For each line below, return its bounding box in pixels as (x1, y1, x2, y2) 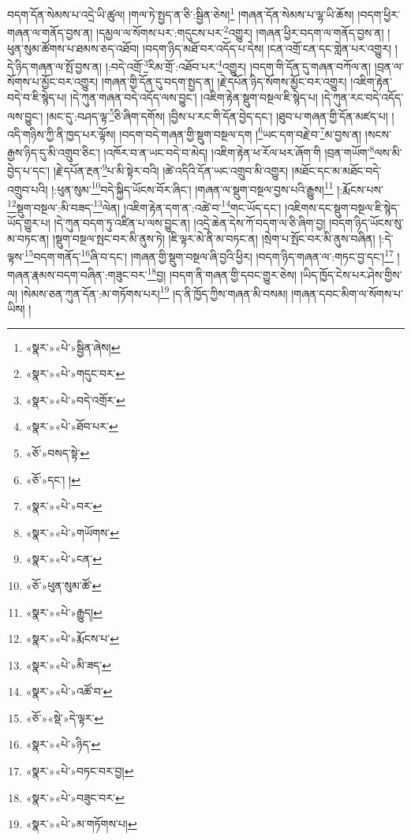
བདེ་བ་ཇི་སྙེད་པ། (7, 88, 67, 105)
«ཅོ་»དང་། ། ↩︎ (25, 471, 80, 487)
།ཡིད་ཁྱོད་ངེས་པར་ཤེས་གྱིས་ (300, 267, 402, 283)
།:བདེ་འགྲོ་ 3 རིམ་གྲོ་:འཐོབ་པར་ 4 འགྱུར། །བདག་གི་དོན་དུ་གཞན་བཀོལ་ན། (105, 56, 372, 74)
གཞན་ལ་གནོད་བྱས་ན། (7, 24, 93, 40)
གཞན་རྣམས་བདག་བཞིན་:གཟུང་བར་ (7, 267, 148, 283)
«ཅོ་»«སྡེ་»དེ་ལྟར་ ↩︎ (25, 709, 104, 726)
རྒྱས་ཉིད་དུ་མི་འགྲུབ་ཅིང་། (7, 144, 100, 160)
